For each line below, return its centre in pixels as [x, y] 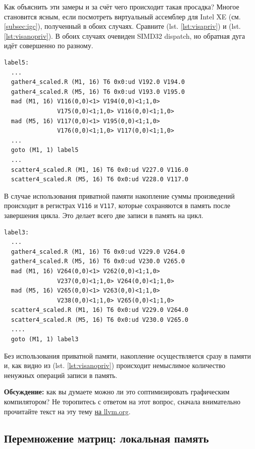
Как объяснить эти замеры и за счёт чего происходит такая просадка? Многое [122, 6]
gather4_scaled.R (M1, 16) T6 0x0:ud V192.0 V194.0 [98, 82]
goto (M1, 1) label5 [45, 150]
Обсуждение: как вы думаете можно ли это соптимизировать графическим [117, 392]
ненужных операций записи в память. [61, 375]
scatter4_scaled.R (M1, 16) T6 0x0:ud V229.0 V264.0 [100, 310]
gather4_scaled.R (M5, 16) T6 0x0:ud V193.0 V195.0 [98, 92]
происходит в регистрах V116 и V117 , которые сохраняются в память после [117, 205]
